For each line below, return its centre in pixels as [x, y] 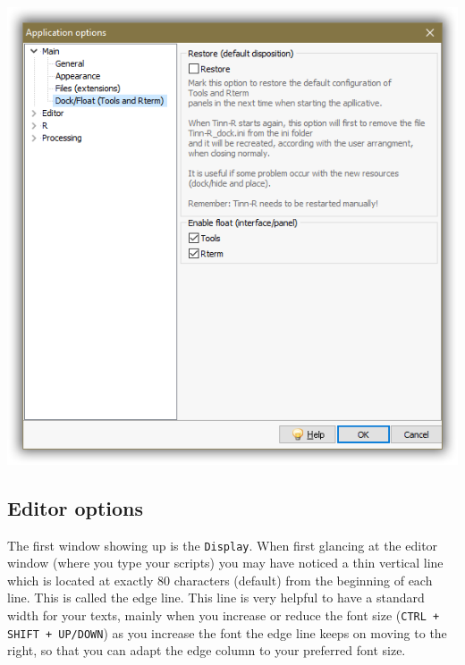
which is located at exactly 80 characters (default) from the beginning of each [220, 580]
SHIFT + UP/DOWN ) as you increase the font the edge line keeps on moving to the [227, 632]
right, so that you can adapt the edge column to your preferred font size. [207, 650]
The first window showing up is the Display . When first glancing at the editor [223, 545]
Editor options [76, 507]
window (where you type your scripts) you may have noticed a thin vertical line [225, 563]
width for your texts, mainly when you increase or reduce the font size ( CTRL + [224, 615]
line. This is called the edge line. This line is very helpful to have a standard [216, 598]
